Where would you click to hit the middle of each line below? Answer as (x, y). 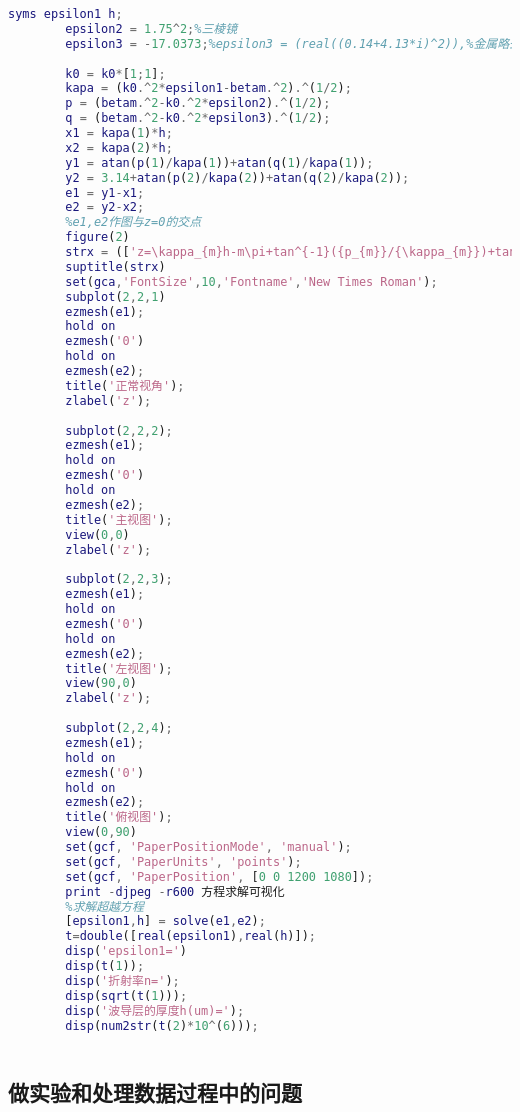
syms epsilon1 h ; (65, 14)
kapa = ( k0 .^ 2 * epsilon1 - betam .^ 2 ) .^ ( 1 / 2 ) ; (208, 88)
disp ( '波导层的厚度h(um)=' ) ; (155, 1010)
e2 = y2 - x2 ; (105, 207)
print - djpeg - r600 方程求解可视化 (175, 891)
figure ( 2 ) (97, 237)
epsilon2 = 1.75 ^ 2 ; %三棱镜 (151, 28)
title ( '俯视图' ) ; (119, 817)
